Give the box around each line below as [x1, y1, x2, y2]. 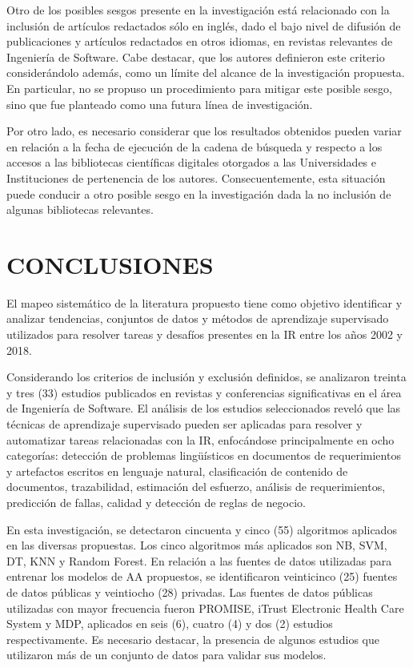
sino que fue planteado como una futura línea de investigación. [6, 95, 313, 112]
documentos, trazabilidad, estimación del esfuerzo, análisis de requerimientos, [6, 478, 386, 495]
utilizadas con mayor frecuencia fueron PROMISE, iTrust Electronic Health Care [6, 599, 404, 616]
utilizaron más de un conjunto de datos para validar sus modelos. [6, 646, 327, 663]
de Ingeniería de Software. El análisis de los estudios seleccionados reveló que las [6, 400, 401, 416]
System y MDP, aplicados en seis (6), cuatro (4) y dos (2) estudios [6, 615, 333, 632]
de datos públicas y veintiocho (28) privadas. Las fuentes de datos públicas [6, 583, 373, 600]
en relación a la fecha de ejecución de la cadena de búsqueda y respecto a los [6, 138, 383, 155]
